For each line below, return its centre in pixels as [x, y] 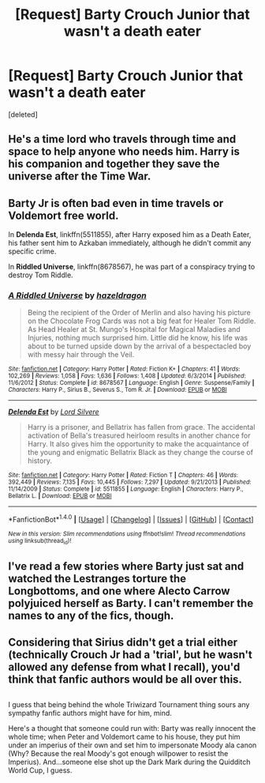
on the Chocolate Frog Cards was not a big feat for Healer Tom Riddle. [142, 321]
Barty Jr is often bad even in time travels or [116, 203]
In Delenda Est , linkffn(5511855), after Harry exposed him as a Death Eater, [130, 235]
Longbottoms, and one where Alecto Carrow [119, 591]
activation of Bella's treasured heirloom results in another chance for [139, 435]
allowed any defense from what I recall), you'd [124, 667]
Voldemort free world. [64, 215]
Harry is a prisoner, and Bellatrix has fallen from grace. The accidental [141, 427]
